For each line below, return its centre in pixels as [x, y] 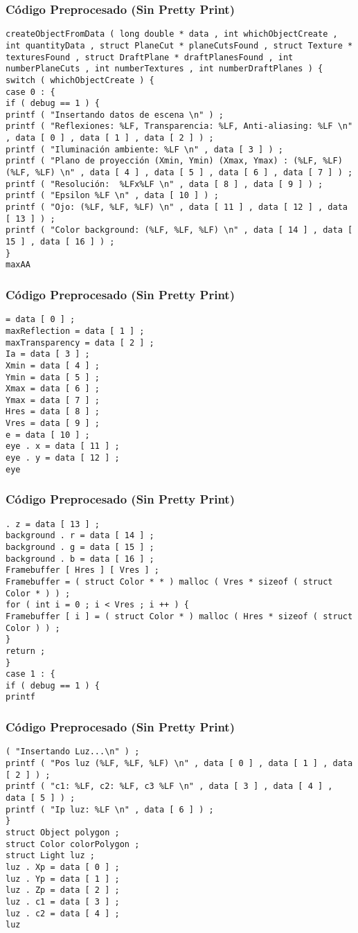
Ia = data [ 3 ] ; [48, 354]
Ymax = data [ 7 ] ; [53, 400]
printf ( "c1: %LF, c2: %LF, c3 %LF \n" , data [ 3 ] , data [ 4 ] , [169, 787]
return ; [26, 651]
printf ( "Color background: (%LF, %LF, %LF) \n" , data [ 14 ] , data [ [179, 230]
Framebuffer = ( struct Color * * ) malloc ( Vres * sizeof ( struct [169, 581]
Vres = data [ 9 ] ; [53, 424]
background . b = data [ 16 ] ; [80, 559]
